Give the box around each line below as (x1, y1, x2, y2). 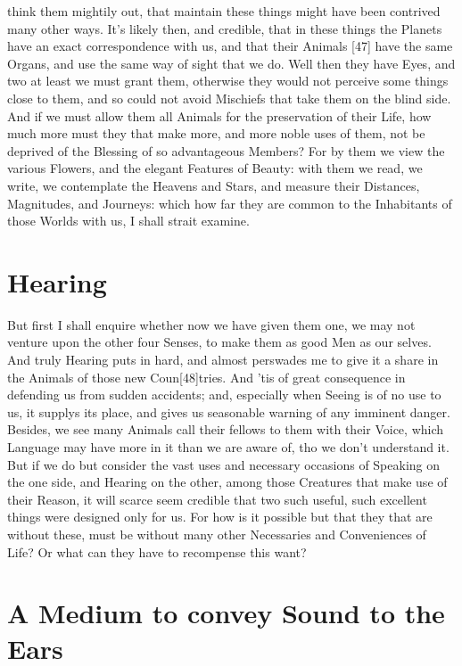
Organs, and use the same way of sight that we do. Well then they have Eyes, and (7, 53, 456, 72)
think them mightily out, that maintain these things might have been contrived (7, 2, 441, 20)
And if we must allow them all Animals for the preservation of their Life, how (7, 106, 432, 125)
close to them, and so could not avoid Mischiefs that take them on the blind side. (7, 88, 451, 107)
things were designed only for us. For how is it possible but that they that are (7, 507, 433, 526)
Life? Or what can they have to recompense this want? (7, 542, 307, 561)
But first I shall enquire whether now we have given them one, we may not (7, 315, 416, 333)
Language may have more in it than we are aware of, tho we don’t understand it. (7, 438, 450, 456)
